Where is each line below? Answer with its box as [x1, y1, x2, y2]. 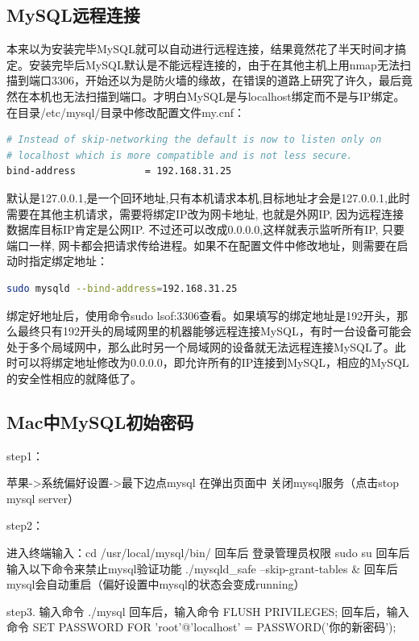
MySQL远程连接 [6, 2, 140, 27]
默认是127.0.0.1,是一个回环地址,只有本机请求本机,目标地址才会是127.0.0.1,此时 [6, 189, 410, 206]
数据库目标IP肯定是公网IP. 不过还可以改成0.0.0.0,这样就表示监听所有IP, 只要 [6, 221, 405, 238]
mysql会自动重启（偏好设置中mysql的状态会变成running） [6, 576, 305, 593]
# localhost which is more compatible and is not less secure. [6, 149, 353, 161]
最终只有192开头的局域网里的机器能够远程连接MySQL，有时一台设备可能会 [17, 323, 412, 339]
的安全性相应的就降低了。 [6, 369, 142, 386]
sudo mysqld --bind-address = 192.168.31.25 [6, 282, 238, 294]
